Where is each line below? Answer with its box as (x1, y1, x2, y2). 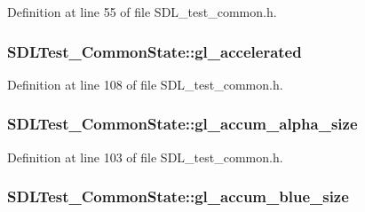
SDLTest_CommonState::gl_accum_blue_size (7, 185, 349, 208)
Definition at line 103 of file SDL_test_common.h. (7, 147, 283, 166)
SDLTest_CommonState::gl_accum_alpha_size (7, 113, 358, 135)
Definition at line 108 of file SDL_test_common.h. (7, 75, 283, 93)
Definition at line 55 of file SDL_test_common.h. (7, 3, 277, 20)
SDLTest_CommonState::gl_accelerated (7, 40, 302, 62)
